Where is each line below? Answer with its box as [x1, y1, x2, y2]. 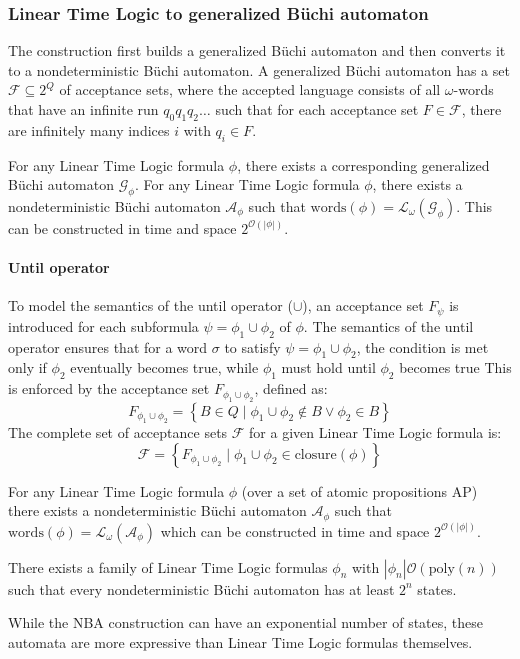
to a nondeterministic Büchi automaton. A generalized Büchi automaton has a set [8, 59, 510, 80]
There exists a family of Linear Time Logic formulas [8, 556, 328, 577]
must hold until [281, 357, 376, 378]
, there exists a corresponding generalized [237, 154, 490, 175]
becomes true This [399, 357, 512, 378]
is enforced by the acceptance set [8, 378, 210, 399]
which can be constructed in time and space [160, 520, 430, 541]
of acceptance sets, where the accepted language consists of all [59, 79, 441, 100]
